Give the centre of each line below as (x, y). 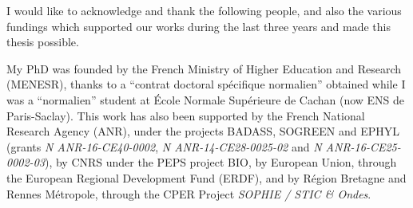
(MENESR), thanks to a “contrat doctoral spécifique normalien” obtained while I (206, 84)
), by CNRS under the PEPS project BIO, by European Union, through (220, 162)
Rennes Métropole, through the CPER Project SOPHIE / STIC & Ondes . (189, 193)
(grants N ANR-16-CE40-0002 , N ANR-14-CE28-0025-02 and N (164, 146)
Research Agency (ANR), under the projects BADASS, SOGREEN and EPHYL (203, 131)
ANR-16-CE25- (363, 146)
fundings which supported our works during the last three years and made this (199, 26)
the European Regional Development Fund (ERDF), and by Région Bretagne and (206, 177)
